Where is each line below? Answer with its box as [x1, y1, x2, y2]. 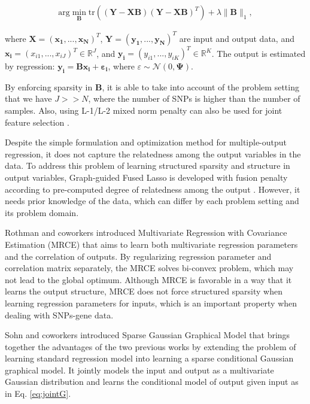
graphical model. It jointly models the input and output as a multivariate [5, 363, 274, 376]
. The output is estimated [211, 47, 306, 59]
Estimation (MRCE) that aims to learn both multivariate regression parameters [5, 238, 298, 250]
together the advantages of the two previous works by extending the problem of [5, 340, 296, 353]
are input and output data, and [179, 32, 294, 44]
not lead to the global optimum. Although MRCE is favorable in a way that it [5, 273, 292, 285]
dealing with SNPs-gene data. [5, 308, 114, 321]
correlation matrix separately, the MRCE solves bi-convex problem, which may [5, 262, 294, 274]
